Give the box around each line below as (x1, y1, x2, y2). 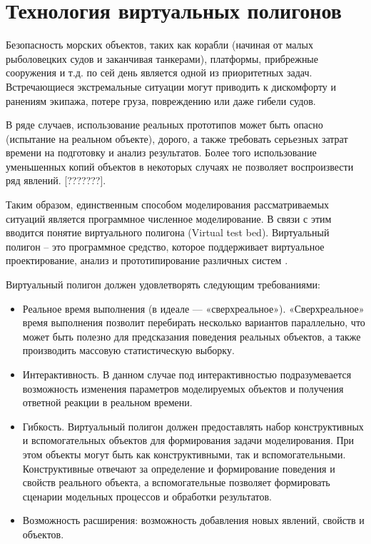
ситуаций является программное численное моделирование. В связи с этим (6, 211, 332, 226)
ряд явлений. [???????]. (6, 173, 106, 188)
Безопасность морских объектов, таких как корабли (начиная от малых (6, 37, 313, 52)
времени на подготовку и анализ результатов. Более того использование (6, 145, 317, 160)
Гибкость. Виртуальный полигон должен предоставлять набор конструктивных (22, 418, 364, 433)
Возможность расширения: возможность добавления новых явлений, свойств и (22, 513, 365, 528)
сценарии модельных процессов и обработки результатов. (22, 488, 272, 503)
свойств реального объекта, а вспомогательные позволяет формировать (22, 475, 330, 490)
